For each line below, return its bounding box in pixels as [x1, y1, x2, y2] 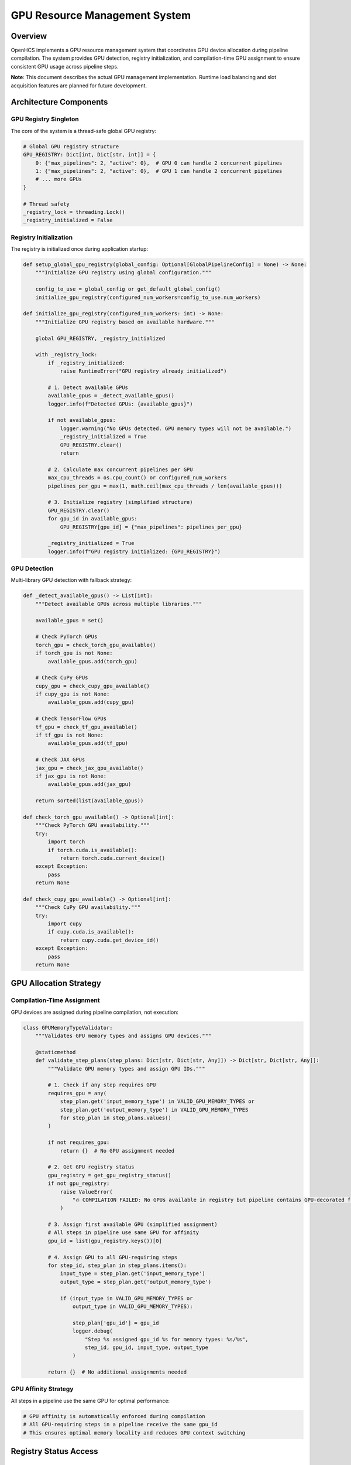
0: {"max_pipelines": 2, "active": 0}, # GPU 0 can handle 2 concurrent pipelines [35, 159, 283, 166]
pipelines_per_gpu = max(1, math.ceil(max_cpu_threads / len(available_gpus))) [47, 482, 283, 489]
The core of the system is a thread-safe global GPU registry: [11, 127, 157, 134]
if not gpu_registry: [47, 1180, 110, 1187]
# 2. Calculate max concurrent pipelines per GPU [47, 466, 193, 473]
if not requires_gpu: [47, 1139, 110, 1146]
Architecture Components [11, 97, 108, 107]
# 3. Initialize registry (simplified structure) [47, 499, 193, 506]
